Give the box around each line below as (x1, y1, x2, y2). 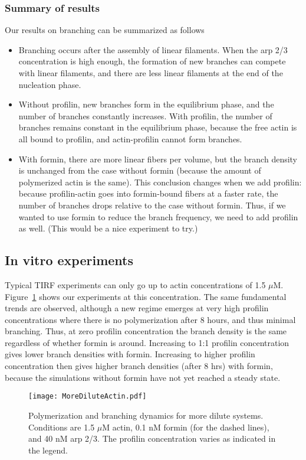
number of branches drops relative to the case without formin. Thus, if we (18, 198, 286, 211)
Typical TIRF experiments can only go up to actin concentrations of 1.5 (5, 278, 266, 291)
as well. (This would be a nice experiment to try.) (18, 222, 198, 234)
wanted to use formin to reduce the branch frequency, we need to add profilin (18, 210, 298, 223)
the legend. (28, 443, 68, 456)
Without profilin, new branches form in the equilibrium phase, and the (18, 98, 274, 110)
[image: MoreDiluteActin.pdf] (28, 392, 147, 401)
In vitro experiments (5, 251, 134, 269)
